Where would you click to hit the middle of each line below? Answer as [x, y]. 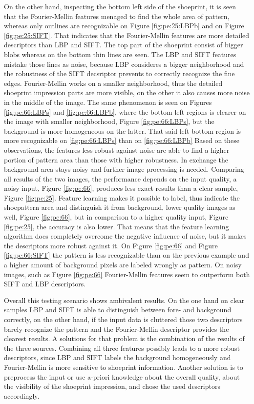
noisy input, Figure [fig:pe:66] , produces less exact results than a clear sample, [121, 188]
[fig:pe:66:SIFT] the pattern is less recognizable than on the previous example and [127, 255]
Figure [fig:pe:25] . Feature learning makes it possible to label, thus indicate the [122, 197]
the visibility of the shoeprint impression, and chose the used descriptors [112, 386]
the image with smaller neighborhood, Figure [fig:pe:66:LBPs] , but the [109, 121]
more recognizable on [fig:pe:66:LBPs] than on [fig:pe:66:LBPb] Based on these [122, 140]
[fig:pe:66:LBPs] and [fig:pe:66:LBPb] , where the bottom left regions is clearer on [125, 111]
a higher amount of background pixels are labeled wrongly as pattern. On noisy [123, 265]
